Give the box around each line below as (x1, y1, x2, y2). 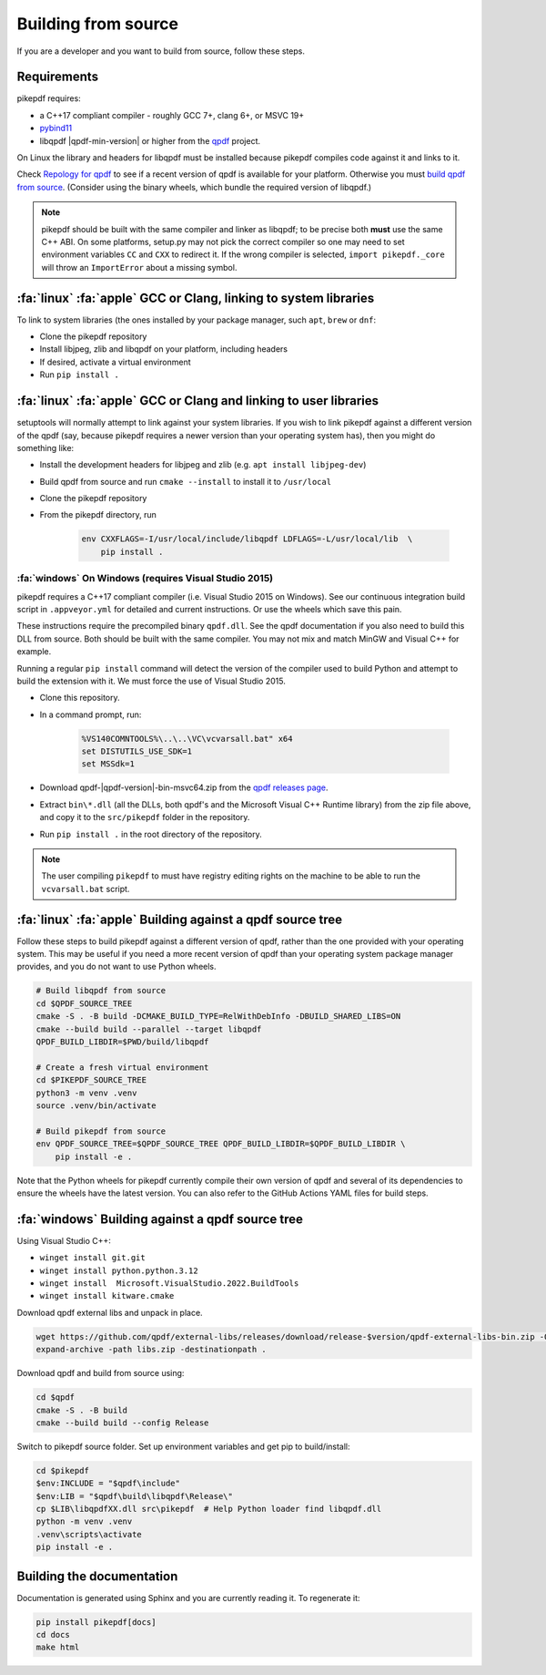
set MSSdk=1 (81, 759, 136, 769)
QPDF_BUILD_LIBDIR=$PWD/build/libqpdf (35, 1037, 209, 1047)
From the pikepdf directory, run (39, 509, 157, 520)
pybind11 (39, 123, 73, 134)
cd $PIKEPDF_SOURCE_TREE (35, 1075, 147, 1085)
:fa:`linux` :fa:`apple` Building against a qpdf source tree (16, 911, 343, 927)
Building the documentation (16, 1568, 178, 1584)
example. (16, 646, 52, 657)
